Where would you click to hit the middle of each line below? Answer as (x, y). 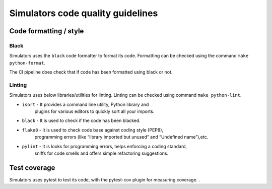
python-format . (27, 62)
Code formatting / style (47, 31)
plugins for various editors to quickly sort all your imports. (94, 111)
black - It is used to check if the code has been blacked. (81, 120)
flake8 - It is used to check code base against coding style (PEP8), (93, 130)
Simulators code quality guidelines (84, 13)
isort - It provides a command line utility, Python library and (85, 104)
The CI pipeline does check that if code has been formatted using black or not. (91, 72)
